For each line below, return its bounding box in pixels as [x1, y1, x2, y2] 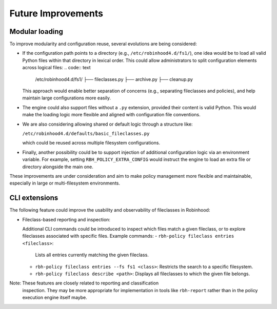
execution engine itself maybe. [22, 295, 87, 301]
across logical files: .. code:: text [22, 65, 91, 71]
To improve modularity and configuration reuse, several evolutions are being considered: [9, 41, 197, 47]
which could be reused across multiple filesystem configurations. [22, 140, 161, 146]
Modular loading [9, 27, 64, 36]
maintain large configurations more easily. [22, 95, 111, 101]
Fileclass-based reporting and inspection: [22, 216, 110, 222]
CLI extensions [9, 194, 58, 202]
